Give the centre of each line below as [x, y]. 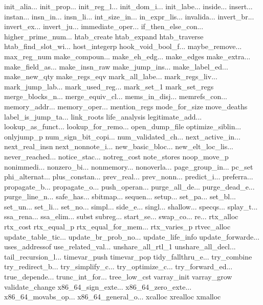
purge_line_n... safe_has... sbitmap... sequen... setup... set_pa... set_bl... [120, 196]
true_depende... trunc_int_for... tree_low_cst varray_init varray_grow [118, 277]
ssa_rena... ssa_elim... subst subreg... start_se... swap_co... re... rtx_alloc [121, 216]
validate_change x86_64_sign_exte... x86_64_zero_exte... [98, 286]
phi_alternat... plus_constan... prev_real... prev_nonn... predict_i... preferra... [129, 177]
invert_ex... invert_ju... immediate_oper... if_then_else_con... [104, 26]
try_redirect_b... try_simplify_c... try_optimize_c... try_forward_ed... [118, 266]
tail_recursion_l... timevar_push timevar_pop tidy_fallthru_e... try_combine [128, 256]
